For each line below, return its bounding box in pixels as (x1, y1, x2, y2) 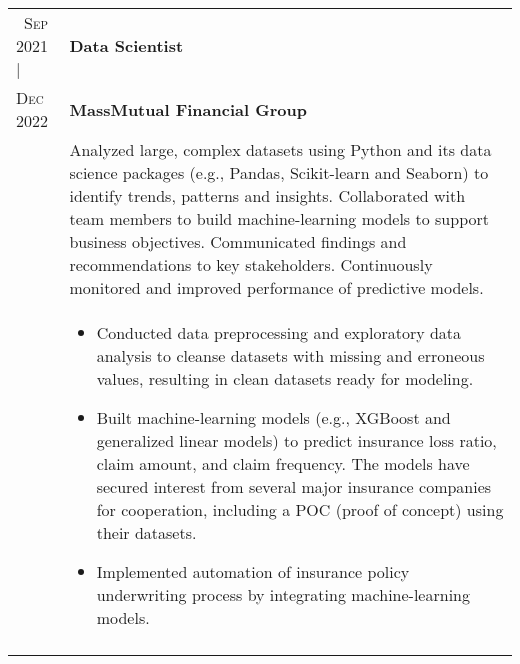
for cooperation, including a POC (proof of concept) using (96, 498, 504, 521)
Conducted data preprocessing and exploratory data (96, 321, 462, 344)
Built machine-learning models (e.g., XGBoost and (96, 406, 451, 429)
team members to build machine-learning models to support (69, 207, 489, 230)
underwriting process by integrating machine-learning (96, 583, 470, 606)
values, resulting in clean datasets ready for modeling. (96, 367, 474, 390)
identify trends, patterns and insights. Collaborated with (69, 184, 466, 207)
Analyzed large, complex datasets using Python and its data (69, 138, 492, 161)
